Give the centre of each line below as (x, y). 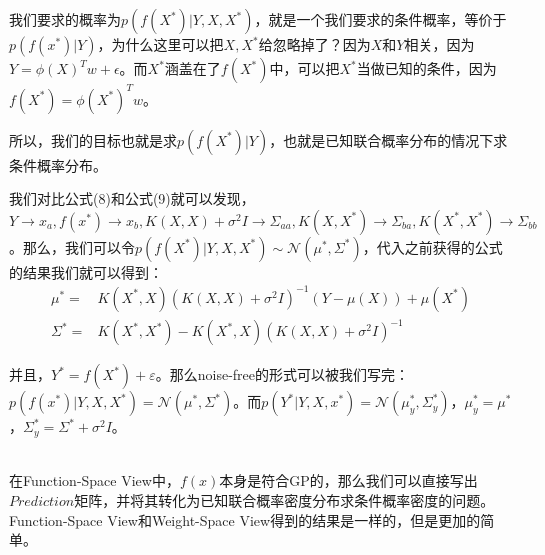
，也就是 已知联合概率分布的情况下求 (388, 139)
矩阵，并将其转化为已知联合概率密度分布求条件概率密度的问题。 (284, 499)
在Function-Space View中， (94, 480)
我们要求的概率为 (65, 19)
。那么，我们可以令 (72, 246)
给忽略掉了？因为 (314, 44)
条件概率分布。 (58, 164)
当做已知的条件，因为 (426, 68)
